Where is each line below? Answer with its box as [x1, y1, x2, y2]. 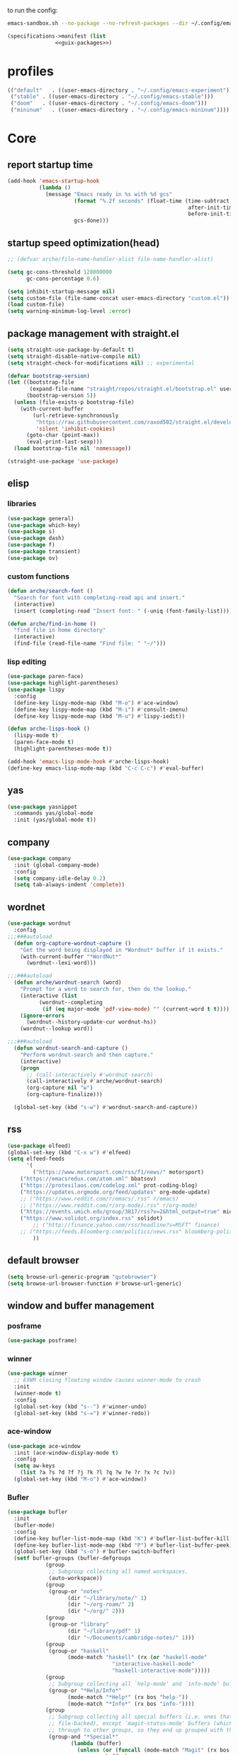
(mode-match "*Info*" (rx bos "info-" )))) [67, 1700, 195, 1707]
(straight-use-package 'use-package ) [7, 458, 119, 465]
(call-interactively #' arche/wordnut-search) [25, 1078, 163, 1085]
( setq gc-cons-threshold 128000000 [7, 268, 113, 276]
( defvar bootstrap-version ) [7, 372, 91, 380]
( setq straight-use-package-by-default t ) [7, 346, 135, 353]
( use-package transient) [7, 548, 81, 555]
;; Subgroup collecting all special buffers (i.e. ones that [48, 1713, 233, 1721]
